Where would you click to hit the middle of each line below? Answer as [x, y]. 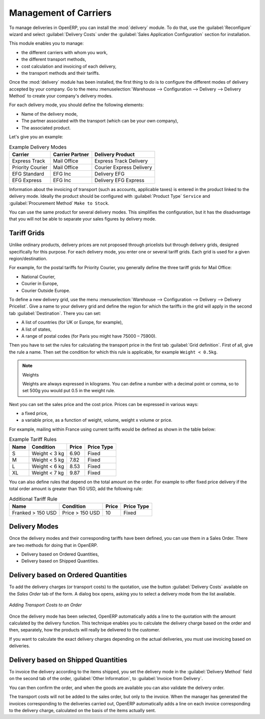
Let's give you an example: [36, 137]
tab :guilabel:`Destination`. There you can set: [55, 313]
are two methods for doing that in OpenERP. [53, 545]
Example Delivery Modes [38, 147]
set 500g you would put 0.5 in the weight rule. [69, 391]
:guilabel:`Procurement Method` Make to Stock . [59, 203]
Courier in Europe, [40, 283]
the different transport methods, [54, 60]
